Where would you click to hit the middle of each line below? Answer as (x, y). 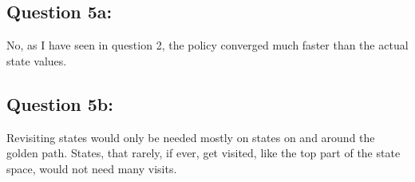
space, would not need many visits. (92, 168)
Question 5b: (60, 103)
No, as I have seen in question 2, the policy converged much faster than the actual (207, 45)
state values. (37, 60)
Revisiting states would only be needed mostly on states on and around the (191, 137)
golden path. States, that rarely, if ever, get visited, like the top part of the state (204, 153)
